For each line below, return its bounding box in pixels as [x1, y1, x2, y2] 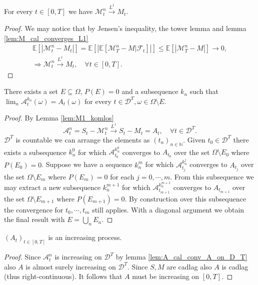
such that [189, 86, 218, 96]
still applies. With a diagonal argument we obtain [92, 204, 244, 214]
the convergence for [4, 204, 63, 214]
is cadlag [221, 261, 248, 271]
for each [110, 171, 134, 181]
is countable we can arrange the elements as [15, 134, 150, 144]
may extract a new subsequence [4, 181, 101, 192]
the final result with [4, 214, 65, 224]
